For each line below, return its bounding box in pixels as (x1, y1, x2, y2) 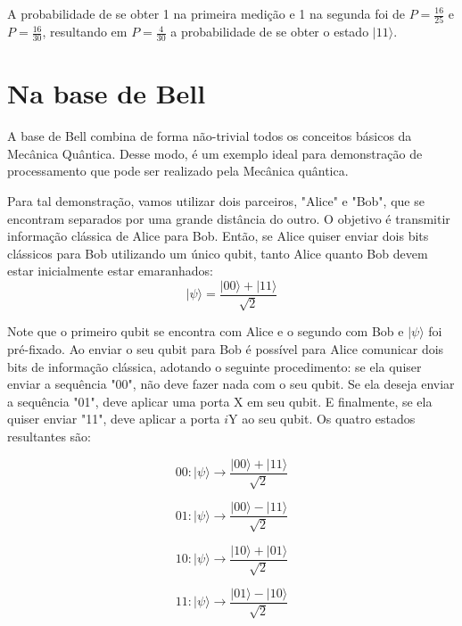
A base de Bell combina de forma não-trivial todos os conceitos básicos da (7, 127, 412, 145)
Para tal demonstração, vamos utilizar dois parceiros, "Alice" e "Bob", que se (7, 192, 425, 210)
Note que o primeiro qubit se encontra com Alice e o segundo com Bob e (7, 322, 404, 341)
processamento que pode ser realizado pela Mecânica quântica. (7, 161, 349, 180)
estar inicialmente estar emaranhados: (7, 261, 213, 280)
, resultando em (42, 22, 128, 41)
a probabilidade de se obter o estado (170, 22, 369, 41)
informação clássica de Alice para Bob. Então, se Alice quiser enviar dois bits (7, 227, 429, 245)
